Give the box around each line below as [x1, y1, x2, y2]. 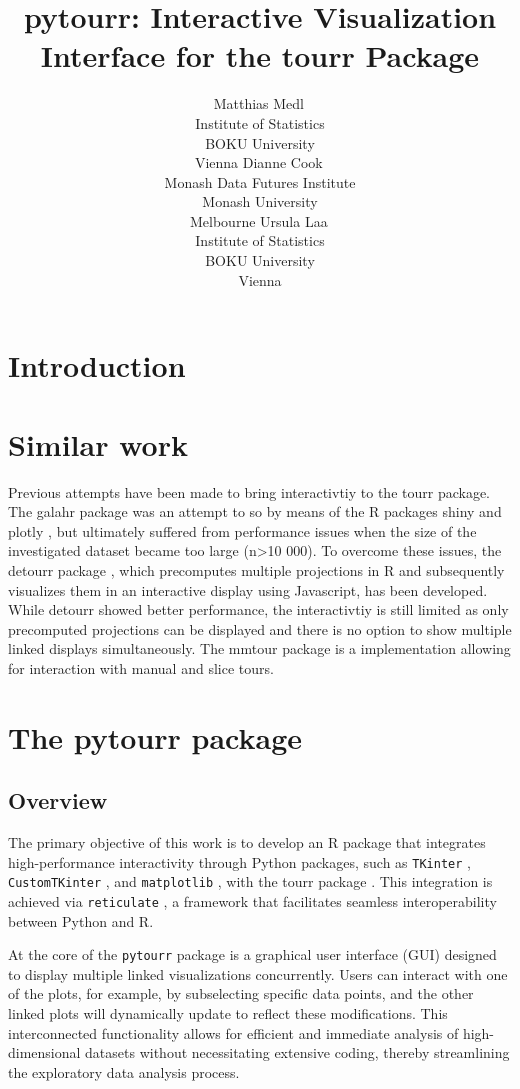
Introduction [8, 345, 186, 386]
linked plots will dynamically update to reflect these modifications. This [8, 1003, 448, 1024]
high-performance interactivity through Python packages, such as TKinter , [8, 851, 471, 872]
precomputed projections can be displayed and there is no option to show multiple [8, 618, 512, 639]
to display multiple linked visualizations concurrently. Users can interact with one [8, 963, 508, 984]
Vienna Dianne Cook [194, 152, 323, 173]
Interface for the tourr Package [40, 35, 480, 76]
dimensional [8, 1042, 81, 1063]
